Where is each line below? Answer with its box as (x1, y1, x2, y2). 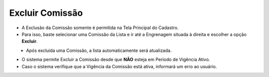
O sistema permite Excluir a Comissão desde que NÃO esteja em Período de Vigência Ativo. (21, 57, 210, 63)
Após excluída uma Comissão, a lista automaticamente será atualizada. (26, 47, 172, 53)
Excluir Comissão (9, 7, 83, 18)
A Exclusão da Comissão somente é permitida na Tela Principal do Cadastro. (21, 25, 179, 31)
